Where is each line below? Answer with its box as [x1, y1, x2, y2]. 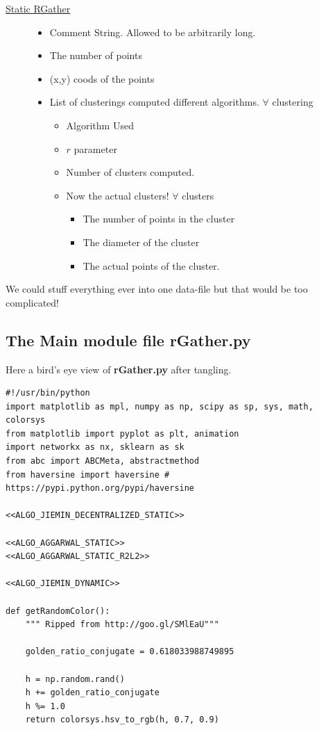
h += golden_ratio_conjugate [25, 688, 159, 698]
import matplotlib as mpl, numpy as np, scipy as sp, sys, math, [6, 401, 313, 412]
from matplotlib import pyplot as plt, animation [6, 428, 239, 439]
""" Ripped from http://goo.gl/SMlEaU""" [25, 619, 219, 630]
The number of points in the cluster [83, 211, 235, 226]
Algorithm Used [66, 117, 134, 132]
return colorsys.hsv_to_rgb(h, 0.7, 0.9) [25, 715, 219, 725]
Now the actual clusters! [66, 188, 169, 202]
